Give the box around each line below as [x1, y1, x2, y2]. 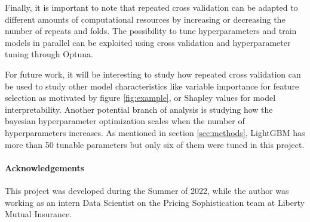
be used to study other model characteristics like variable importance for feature [5, 79, 299, 92]
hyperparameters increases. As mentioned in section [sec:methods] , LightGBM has [5, 126, 305, 138]
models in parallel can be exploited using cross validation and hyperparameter [5, 36, 291, 48]
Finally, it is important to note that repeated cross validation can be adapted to [5, 1, 298, 13]
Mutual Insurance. [5, 208, 72, 220]
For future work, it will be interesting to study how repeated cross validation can [5, 67, 301, 80]
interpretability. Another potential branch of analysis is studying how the [5, 103, 273, 115]
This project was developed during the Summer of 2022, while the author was [5, 184, 289, 196]
